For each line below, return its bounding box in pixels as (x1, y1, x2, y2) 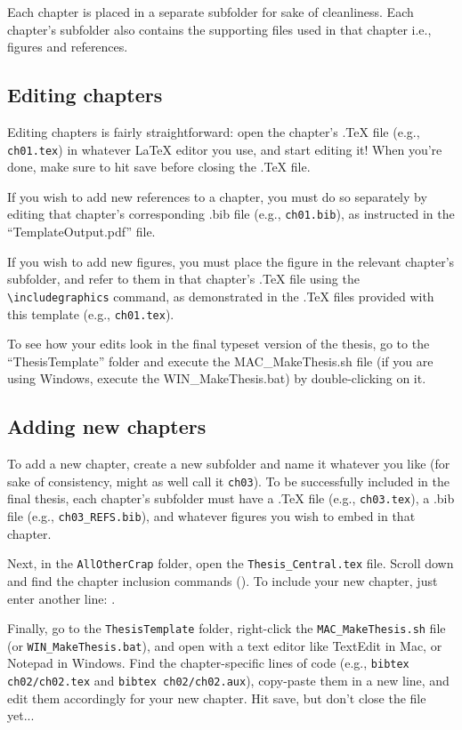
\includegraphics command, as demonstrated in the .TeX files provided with (7, 286, 434, 305)
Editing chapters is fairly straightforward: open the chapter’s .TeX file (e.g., (7, 122, 420, 140)
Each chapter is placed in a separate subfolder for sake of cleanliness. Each (7, 3, 414, 20)
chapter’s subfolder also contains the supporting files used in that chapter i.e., (7, 20, 432, 38)
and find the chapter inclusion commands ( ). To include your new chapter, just (7, 571, 438, 590)
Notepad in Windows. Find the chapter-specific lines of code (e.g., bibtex (7, 654, 409, 672)
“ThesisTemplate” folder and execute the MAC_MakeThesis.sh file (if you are (7, 351, 434, 370)
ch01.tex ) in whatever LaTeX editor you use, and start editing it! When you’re (7, 140, 442, 158)
